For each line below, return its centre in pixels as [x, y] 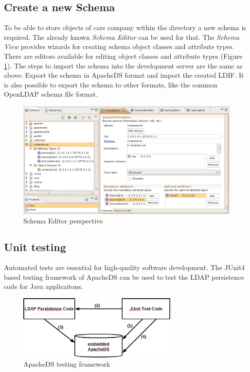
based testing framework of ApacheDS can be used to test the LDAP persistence [124, 277]
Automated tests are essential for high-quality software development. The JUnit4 [125, 267]
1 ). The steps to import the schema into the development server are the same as [123, 65]
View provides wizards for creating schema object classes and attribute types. [119, 46]
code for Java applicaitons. [44, 286]
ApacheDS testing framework [67, 364]
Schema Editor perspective [63, 221]
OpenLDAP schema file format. [51, 94]
